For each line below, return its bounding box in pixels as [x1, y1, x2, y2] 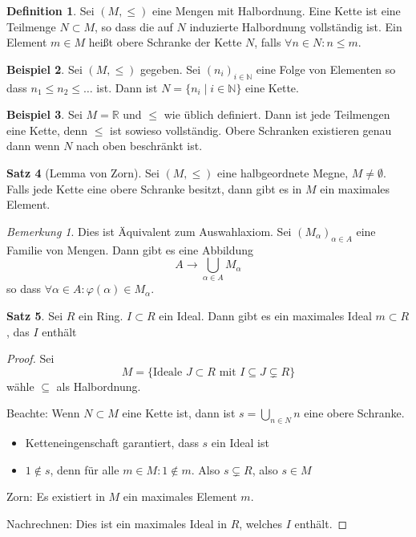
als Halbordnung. [56, 377, 141, 394]
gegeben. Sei [140, 60, 201, 77]
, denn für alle [50, 461, 119, 478]
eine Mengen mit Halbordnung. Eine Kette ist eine [151, 2, 401, 18]
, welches [239, 515, 283, 531]
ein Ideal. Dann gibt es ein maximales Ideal [159, 307, 372, 324]
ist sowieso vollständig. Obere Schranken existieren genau [110, 121, 392, 138]
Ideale [153, 366, 183, 378]
